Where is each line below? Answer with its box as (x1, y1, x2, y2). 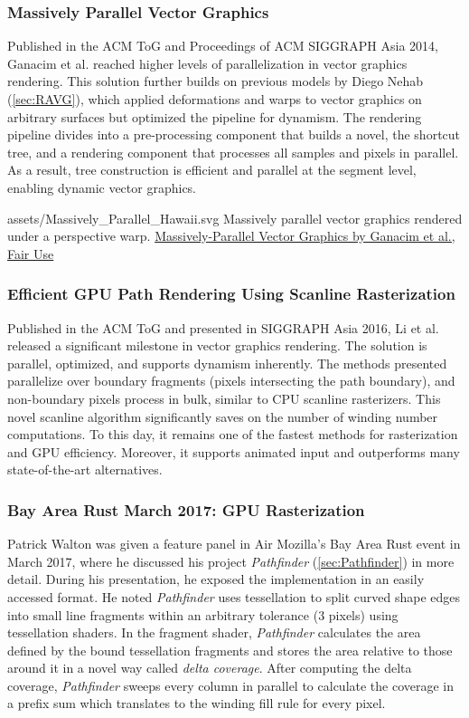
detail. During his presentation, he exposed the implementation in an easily (7, 570, 425, 589)
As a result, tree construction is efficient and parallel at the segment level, (7, 160, 417, 179)
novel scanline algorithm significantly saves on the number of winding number (7, 407, 438, 426)
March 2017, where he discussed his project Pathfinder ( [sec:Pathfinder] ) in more (7, 551, 455, 570)
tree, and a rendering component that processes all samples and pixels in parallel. (7, 142, 459, 161)
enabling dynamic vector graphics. (7, 177, 197, 196)
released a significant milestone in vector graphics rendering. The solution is (7, 336, 427, 355)
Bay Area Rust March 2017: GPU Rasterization (7, 498, 365, 521)
